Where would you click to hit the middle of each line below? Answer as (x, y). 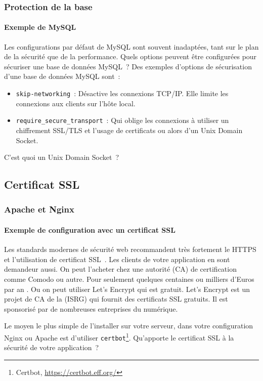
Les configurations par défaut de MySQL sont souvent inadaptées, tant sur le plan (131, 46)
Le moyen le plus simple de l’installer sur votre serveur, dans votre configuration (129, 326)
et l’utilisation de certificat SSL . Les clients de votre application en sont (117, 259)
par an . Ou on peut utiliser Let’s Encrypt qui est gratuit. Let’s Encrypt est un (127, 289)
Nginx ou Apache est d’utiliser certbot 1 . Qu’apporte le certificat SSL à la (119, 336)
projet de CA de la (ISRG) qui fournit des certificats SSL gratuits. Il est (116, 299)
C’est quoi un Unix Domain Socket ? (61, 157)
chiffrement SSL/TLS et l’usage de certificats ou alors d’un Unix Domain (129, 130)
